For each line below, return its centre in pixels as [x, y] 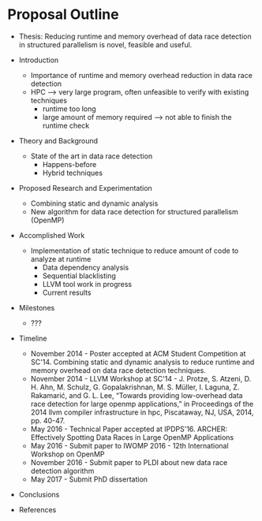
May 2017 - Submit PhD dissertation [89, 479]
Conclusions [39, 494]
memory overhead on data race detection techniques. [118, 370]
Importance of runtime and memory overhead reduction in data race [142, 75]
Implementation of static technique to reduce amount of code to [135, 251]
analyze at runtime [61, 259]
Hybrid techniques [73, 173]
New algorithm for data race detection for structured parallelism [134, 211]
